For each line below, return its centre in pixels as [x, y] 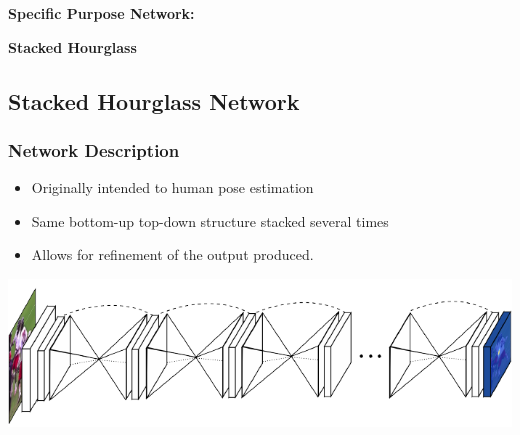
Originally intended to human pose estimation [172, 187]
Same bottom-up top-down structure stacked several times [210, 220]
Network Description [94, 149]
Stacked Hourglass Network [154, 100]
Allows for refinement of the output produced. [172, 254]
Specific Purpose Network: [101, 13]
